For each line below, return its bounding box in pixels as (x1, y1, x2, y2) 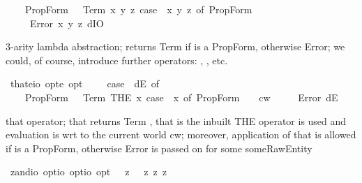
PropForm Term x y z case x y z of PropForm (24, 2, 252, 16)
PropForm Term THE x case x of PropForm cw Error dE (24, 89, 338, 104)
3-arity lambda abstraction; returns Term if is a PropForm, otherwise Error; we (6, 39, 345, 54)
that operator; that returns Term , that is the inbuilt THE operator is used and (6, 113, 347, 128)
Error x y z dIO (29, 15, 104, 30)
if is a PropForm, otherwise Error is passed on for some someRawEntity (6, 140, 312, 155)
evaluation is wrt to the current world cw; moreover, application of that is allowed (6, 127, 356, 142)
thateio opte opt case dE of (10, 76, 160, 91)
